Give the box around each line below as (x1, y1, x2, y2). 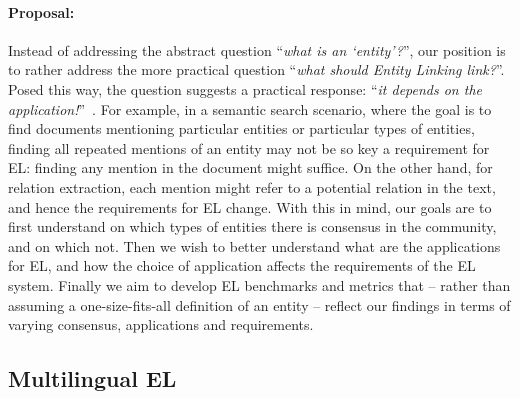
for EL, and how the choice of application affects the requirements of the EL (8, 255, 476, 276)
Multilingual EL (8, 363, 177, 394)
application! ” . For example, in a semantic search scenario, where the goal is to (8, 98, 492, 119)
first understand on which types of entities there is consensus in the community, (8, 216, 497, 237)
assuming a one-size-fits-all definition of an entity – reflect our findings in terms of (8, 294, 511, 315)
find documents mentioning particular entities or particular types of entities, (8, 118, 475, 139)
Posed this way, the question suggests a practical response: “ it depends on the (8, 78, 482, 99)
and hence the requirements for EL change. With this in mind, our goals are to (8, 196, 492, 217)
